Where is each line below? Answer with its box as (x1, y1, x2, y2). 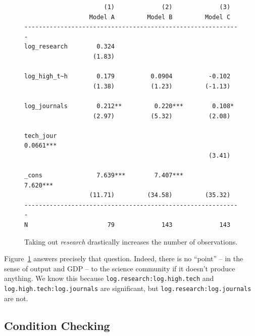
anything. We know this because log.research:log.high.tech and (4, 273, 214, 283)
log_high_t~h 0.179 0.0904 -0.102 (24, 73, 231, 80)
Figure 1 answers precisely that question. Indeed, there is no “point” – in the (4, 253, 243, 264)
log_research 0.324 (24, 43, 115, 51)
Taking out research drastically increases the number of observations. (24, 236, 238, 247)
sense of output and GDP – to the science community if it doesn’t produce (4, 263, 235, 273)
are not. (4, 293, 28, 303)
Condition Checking (4, 317, 110, 333)
